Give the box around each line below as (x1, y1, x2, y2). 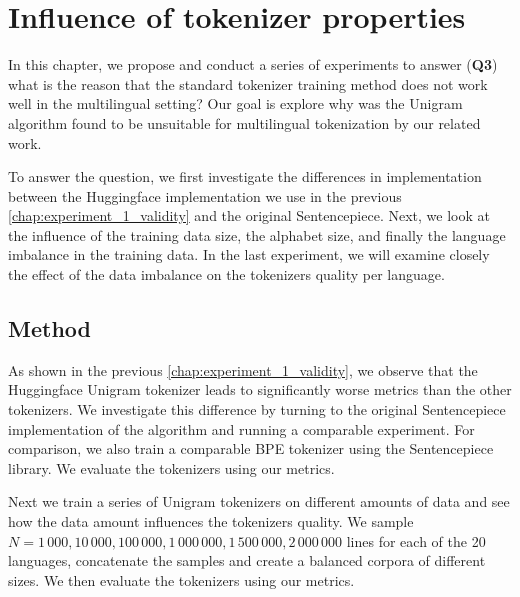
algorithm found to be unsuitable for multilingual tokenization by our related (8, 112, 481, 133)
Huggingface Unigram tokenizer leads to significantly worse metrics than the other (8, 379, 512, 400)
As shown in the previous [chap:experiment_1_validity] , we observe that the (8, 359, 478, 380)
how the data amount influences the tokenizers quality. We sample (8, 511, 414, 532)
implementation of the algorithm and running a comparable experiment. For (8, 418, 475, 439)
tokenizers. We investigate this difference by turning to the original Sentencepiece (8, 399, 506, 420)
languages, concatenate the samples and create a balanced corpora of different (8, 550, 486, 571)
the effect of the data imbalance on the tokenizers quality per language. (8, 264, 445, 285)
